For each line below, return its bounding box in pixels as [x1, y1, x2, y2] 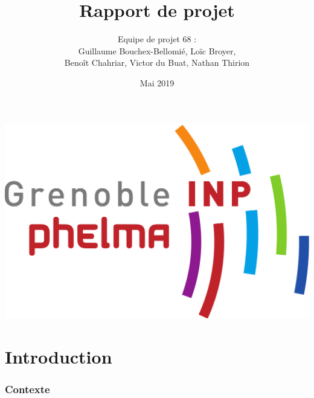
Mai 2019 [139, 76, 175, 89]
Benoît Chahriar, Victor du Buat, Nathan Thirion [64, 56, 250, 69]
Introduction [5, 344, 112, 368]
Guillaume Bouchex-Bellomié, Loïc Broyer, [78, 44, 236, 57]
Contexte [5, 381, 50, 396]
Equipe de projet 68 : [117, 33, 197, 45]
